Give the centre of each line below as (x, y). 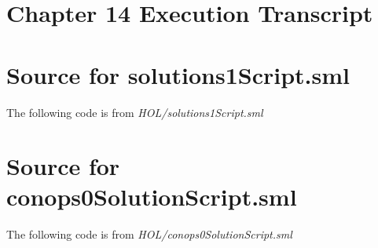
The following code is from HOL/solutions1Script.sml (135, 112)
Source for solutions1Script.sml (178, 74)
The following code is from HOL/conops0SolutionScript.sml (149, 234)
